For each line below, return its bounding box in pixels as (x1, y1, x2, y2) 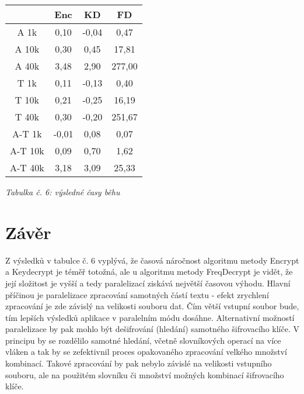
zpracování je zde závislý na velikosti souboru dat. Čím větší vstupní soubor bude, (5, 300, 299, 312)
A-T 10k (10, 144, 44, 157)
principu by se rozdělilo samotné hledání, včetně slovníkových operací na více (5, 334, 281, 346)
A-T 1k (12, 127, 42, 140)
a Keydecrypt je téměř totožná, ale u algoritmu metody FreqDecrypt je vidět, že (5, 265, 293, 278)
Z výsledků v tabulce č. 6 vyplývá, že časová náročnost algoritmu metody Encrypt (5, 254, 299, 266)
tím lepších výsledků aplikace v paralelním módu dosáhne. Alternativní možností (5, 311, 295, 323)
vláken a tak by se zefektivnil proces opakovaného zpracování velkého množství (5, 345, 287, 358)
